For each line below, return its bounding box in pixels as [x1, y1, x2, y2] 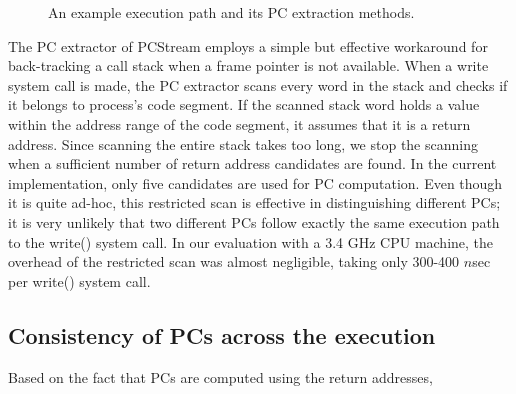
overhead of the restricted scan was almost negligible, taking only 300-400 [8, 251, 460, 272]
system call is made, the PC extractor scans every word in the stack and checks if [8, 74, 508, 95]
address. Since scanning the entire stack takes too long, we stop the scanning [8, 133, 478, 154]
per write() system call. [8, 270, 151, 291]
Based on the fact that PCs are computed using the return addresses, [8, 366, 433, 387]
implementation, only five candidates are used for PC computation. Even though [8, 172, 503, 193]
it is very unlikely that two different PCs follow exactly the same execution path [8, 211, 500, 232]
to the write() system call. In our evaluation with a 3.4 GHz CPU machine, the [8, 231, 494, 252]
